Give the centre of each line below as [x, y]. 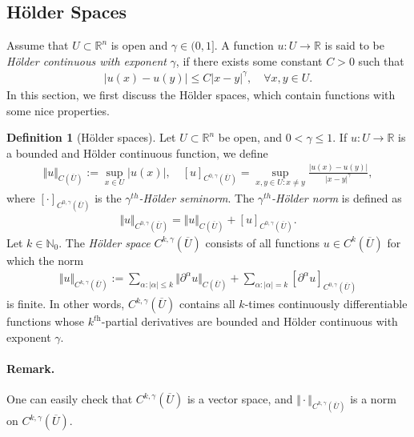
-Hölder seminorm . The [197, 197]
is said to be [354, 45]
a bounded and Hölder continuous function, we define [137, 152]
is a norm [373, 399]
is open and [139, 45]
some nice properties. [58, 110]
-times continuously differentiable [326, 304]
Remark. [31, 368]
